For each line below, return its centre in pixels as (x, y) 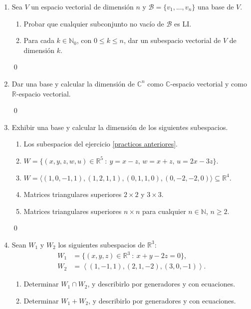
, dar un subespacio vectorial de (172, 40)
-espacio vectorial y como (209, 83)
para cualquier (164, 211)
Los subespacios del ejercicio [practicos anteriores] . (101, 144)
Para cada (39, 40)
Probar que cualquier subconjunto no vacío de (94, 23)
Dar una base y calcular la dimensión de (73, 83)
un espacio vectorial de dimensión (82, 6)
